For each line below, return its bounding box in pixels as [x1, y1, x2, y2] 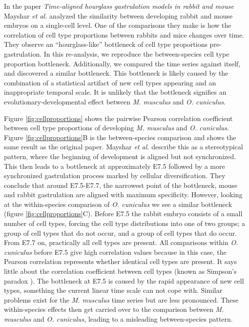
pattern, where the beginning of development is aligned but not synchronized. [4, 151, 236, 161]
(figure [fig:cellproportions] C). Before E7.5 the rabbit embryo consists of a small [4, 208, 243, 219]
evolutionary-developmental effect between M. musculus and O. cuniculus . [4, 96, 226, 106]
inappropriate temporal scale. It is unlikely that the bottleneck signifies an [4, 87, 227, 97]
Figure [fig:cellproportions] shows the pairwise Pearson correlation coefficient [4, 113, 233, 123]
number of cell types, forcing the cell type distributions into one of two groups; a [4, 218, 245, 228]
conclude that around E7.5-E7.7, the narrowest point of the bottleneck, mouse [4, 180, 238, 190]
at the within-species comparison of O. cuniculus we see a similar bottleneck [4, 199, 232, 209]
